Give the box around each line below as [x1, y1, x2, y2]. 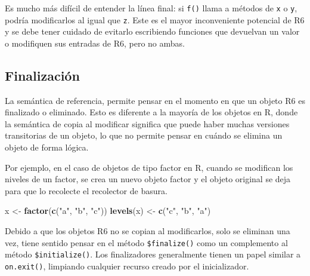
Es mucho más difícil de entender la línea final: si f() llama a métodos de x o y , [5, 2, 297, 14]
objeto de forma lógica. [5, 141, 89, 154]
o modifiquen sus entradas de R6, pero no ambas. [5, 36, 185, 49]
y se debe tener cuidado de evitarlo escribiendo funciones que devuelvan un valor [5, 25, 300, 38]
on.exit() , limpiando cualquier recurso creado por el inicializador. [5, 259, 249, 272]
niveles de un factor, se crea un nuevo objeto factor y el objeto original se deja [5, 173, 291, 185]
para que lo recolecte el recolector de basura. [5, 184, 168, 197]
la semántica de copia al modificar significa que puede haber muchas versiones [5, 117, 290, 130]
